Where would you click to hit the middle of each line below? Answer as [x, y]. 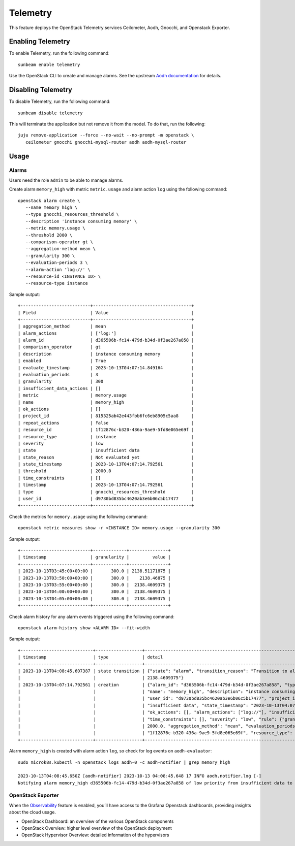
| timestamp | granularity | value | [94, 557]
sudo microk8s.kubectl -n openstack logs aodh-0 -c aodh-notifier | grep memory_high [124, 762]
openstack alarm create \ [49, 200]
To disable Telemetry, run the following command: [60, 101]
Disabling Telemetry [41, 90]
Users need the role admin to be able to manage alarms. [66, 180]
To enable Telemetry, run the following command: [59, 53]
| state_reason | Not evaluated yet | [106, 457]
